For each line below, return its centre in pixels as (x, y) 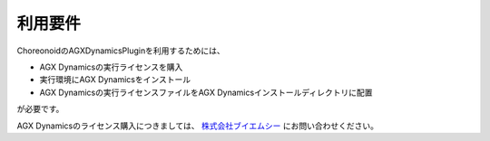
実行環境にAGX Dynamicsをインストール (115, 80)
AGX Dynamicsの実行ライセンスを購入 (111, 67)
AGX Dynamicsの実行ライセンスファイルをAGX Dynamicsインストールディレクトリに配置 (206, 92)
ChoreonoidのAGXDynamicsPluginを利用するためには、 (121, 51)
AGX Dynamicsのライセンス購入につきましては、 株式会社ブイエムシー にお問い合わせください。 (197, 126)
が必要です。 (40, 109)
